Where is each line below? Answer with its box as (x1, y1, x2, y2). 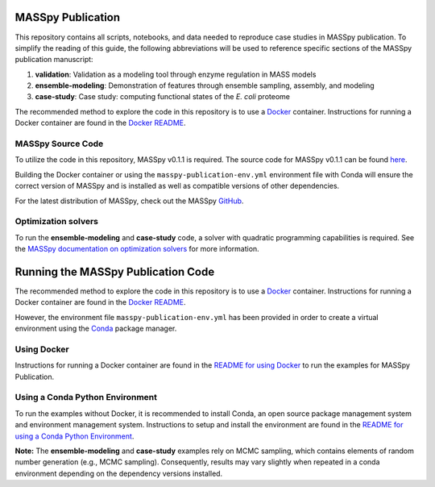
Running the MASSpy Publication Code (14, 264, 215, 278)
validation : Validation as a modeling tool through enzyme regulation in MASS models (35, 69, 317, 79)
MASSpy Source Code (14, 138, 104, 149)
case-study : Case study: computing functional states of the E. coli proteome (35, 92, 290, 102)
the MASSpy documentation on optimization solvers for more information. (14, 244, 259, 254)
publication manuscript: (14, 55, 93, 65)
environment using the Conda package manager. (14, 323, 177, 334)
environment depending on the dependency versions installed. (14, 468, 223, 478)
